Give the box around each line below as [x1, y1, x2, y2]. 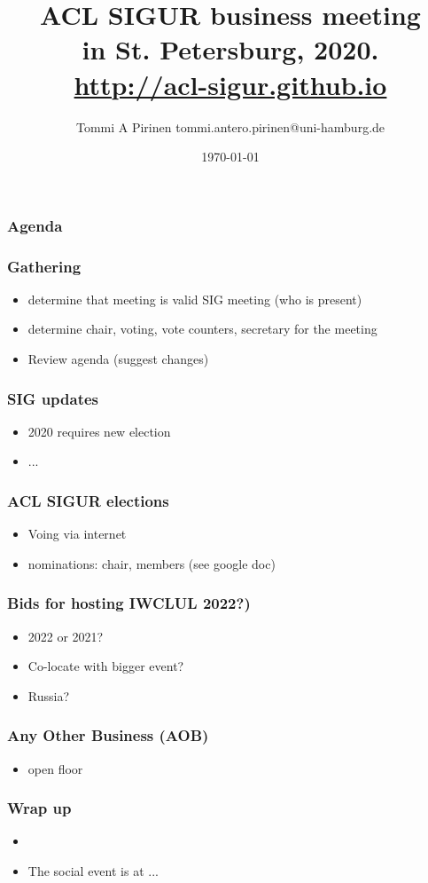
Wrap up [7, 797, 72, 819]
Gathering [7, 255, 82, 277]
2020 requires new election [27, 422, 171, 440]
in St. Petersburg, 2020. [82, 31, 379, 67]
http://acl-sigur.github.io [74, 66, 387, 102]
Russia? [27, 686, 70, 705]
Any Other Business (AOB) [7, 724, 209, 746]
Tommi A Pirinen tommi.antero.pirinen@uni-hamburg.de [75, 117, 385, 136]
